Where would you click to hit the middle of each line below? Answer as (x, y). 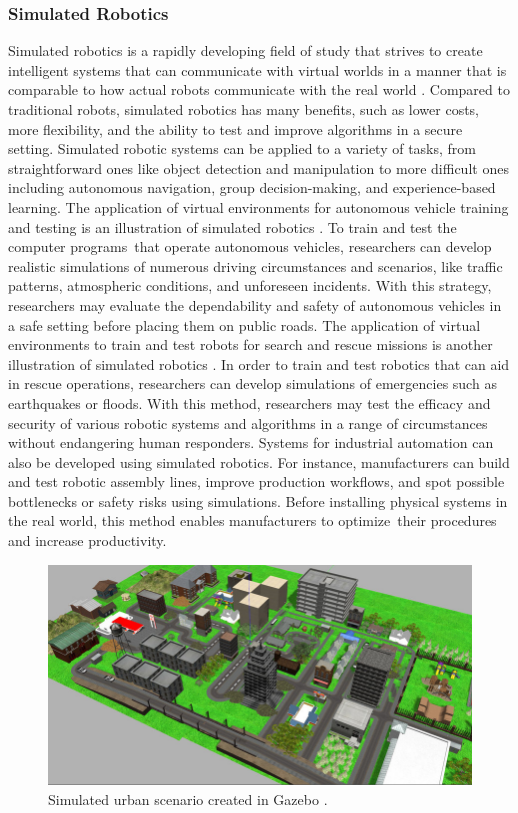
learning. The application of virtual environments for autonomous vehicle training (258, 206)
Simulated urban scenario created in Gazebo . (188, 798)
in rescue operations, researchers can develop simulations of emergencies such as (252, 383)
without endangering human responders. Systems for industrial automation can (251, 442)
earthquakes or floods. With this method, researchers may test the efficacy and (249, 402)
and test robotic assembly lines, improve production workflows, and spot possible (256, 481)
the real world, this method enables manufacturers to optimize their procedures (252, 520)
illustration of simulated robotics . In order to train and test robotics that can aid (259, 363)
